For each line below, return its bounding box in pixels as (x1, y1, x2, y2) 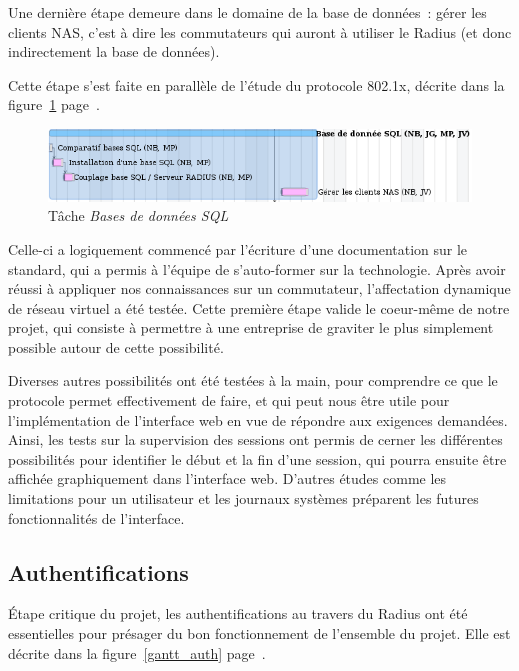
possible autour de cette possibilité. (8, 336, 224, 357)
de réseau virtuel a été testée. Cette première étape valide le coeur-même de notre (8, 297, 510, 318)
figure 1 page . (8, 94, 100, 115)
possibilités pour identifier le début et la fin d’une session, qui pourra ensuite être (8, 448, 507, 469)
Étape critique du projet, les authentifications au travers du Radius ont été (8, 603, 468, 624)
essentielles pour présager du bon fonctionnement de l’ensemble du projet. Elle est (8, 623, 511, 644)
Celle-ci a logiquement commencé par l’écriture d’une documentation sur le (8, 238, 468, 259)
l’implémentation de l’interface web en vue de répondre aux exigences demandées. (8, 409, 508, 430)
